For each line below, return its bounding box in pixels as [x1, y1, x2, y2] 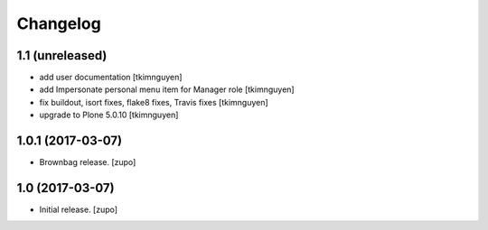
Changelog [16, 14, 101, 33]
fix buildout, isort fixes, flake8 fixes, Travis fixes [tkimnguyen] [39, 97, 268, 107]
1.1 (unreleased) [16, 48, 108, 63]
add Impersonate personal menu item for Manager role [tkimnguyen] [39, 84, 295, 95]
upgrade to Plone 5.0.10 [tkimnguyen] [39, 109, 179, 121]
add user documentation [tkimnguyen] [39, 72, 183, 83]
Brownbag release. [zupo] [39, 157, 136, 168]
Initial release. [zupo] [39, 204, 117, 216]
